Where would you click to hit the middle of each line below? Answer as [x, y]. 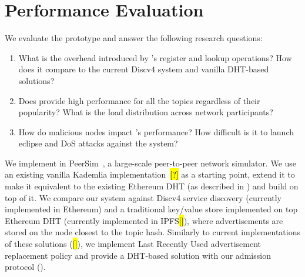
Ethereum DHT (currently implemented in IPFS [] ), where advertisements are [144, 220]
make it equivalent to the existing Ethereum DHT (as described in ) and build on [152, 186]
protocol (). [25, 267]
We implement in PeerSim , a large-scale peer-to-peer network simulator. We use [151, 163]
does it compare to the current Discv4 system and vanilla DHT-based [144, 69]
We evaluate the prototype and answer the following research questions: [134, 38]
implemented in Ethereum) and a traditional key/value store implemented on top [151, 209]
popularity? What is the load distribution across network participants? [146, 112]
